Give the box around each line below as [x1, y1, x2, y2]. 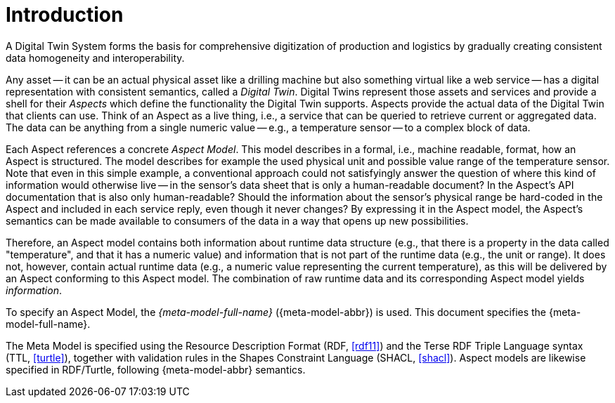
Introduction [6, 3, 124, 27]
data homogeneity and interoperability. [6, 51, 185, 64]
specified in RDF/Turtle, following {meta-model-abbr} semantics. [6, 363, 306, 376]
